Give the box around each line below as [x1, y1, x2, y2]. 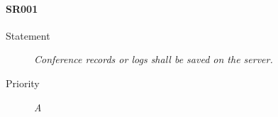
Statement [6, 28, 50, 43]
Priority [6, 75, 40, 90]
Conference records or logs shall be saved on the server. [34, 52, 273, 67]
